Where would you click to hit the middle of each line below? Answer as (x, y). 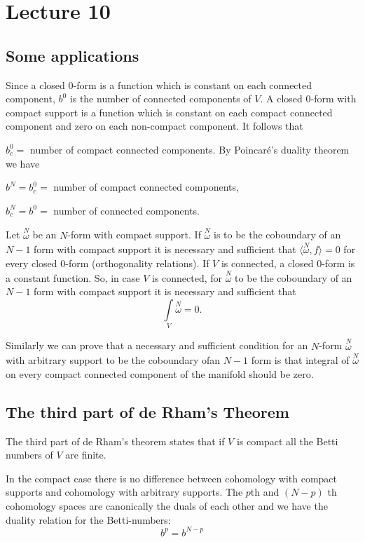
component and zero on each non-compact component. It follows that (154, 126)
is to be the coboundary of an (277, 235)
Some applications (73, 55)
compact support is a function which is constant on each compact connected (169, 112)
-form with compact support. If (134, 235)
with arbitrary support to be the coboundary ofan (113, 360)
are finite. (86, 455)
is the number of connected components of (160, 99)
